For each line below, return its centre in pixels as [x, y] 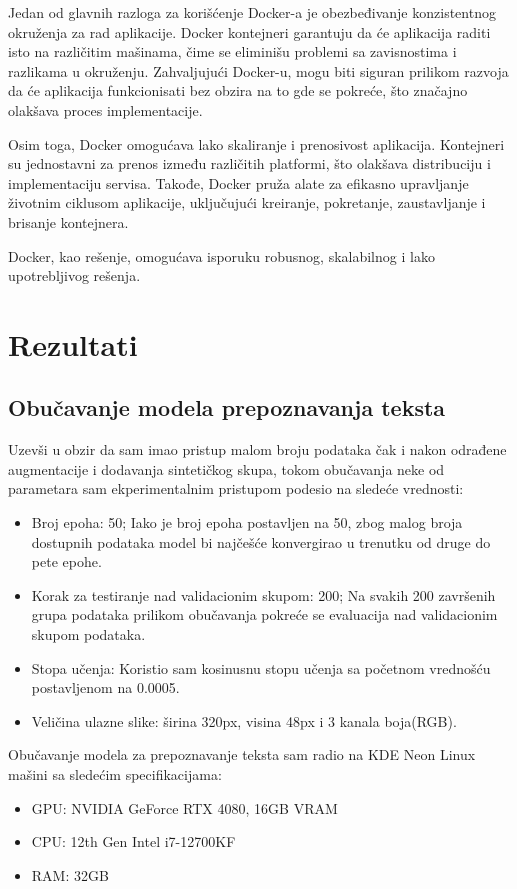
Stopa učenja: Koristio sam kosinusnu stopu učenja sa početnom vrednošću [261, 667]
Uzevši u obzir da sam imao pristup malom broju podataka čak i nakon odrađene [257, 449]
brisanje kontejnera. [68, 221]
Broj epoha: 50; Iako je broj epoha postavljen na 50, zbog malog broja [247, 522]
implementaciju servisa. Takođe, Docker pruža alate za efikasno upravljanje [238, 182]
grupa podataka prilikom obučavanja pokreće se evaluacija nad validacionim [264, 614]
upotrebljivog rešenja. [74, 275]
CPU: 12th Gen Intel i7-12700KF [133, 841]
